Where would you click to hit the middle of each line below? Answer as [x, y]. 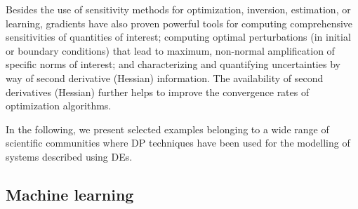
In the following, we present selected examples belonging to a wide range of [167, 129]
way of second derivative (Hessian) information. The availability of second [165, 77]
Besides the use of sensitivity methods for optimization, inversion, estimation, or [178, 9]
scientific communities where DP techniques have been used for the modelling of [178, 143]
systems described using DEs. [69, 156]
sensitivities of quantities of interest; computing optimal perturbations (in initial [178, 37]
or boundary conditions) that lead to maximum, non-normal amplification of [170, 50]
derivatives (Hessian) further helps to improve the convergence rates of [158, 92]
